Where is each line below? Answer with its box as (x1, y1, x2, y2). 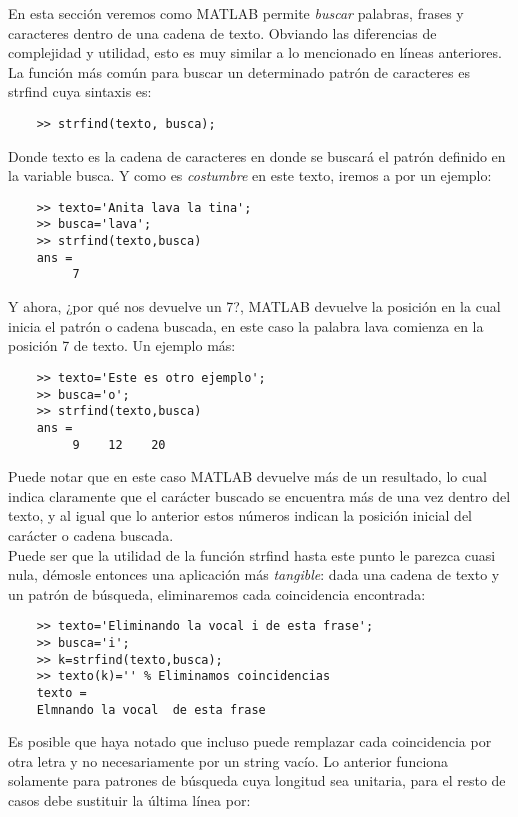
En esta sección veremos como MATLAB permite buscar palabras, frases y (8, 3, 464, 23)
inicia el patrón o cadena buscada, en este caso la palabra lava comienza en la (8, 315, 484, 336)
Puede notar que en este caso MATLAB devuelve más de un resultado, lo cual (8, 466, 487, 487)
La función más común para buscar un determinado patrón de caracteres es (8, 61, 470, 82)
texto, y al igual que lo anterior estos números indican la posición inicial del (8, 505, 472, 526)
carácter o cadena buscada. (8, 524, 174, 545)
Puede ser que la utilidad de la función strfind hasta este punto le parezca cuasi (8, 544, 496, 565)
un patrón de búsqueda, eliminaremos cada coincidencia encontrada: (8, 583, 426, 604)
